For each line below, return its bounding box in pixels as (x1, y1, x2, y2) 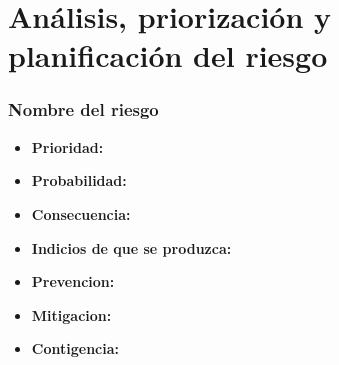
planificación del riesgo (8, 35, 328, 76)
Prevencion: (31, 271, 115, 292)
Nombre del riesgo (8, 97, 159, 122)
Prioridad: (31, 136, 104, 157)
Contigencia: (31, 338, 119, 359)
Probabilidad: (31, 170, 127, 191)
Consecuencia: (31, 203, 131, 224)
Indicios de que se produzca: (31, 237, 232, 258)
